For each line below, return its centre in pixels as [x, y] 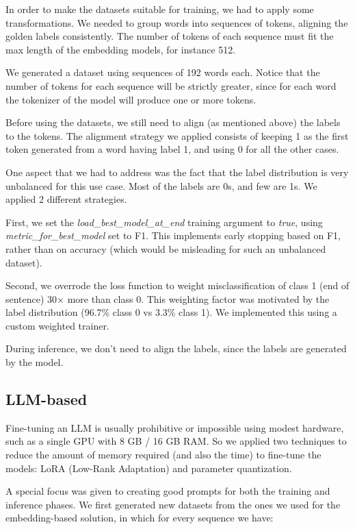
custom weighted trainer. [57, 325]
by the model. [35, 362]
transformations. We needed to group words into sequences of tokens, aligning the [177, 22]
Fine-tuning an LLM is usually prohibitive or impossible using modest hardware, [175, 427]
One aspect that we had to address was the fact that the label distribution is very [177, 172]
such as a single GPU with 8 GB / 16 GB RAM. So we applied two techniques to [176, 441]
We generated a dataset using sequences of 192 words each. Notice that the [163, 72]
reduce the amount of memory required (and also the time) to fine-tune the [163, 455]
